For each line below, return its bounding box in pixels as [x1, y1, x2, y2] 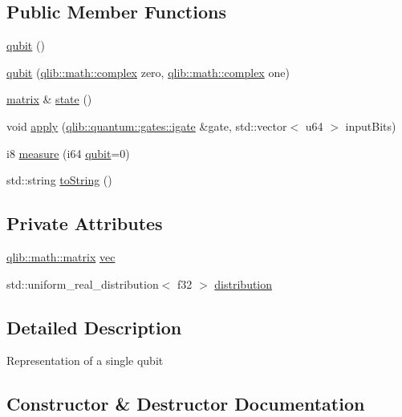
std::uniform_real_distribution [6, 275, 159, 292]
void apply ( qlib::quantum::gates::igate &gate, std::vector [6, 117, 287, 134]
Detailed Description [6, 314, 182, 339]
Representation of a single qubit [6, 352, 164, 369]
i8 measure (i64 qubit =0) [6, 144, 130, 161]
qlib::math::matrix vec [6, 248, 116, 265]
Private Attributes [6, 211, 163, 236]
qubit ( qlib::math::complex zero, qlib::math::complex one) [6, 63, 290, 80]
